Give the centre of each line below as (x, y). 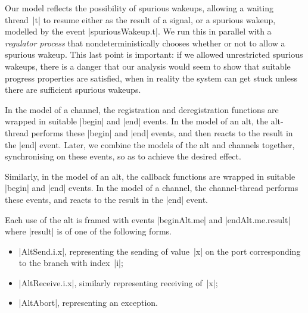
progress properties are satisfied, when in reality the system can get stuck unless (151, 78)
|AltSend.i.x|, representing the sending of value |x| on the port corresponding (160, 251)
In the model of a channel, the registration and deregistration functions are (142, 109)
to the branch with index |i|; (71, 263)
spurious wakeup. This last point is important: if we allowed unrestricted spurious (154, 54)
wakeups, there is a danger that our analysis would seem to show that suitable (148, 66)
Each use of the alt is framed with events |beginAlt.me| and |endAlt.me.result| (148, 219)
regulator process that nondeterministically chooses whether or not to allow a (145, 43)
